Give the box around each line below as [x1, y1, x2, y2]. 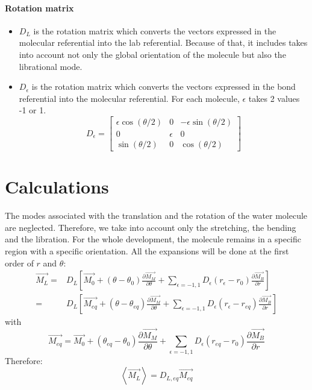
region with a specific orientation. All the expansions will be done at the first [5, 244, 289, 257]
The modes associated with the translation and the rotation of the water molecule [5, 209, 308, 222]
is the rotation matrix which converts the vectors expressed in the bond [31, 80, 296, 93]
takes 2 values [248, 92, 300, 104]
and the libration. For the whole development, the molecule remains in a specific [5, 233, 302, 245]
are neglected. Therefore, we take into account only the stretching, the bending [5, 221, 296, 233]
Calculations [5, 174, 109, 199]
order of [5, 256, 34, 269]
